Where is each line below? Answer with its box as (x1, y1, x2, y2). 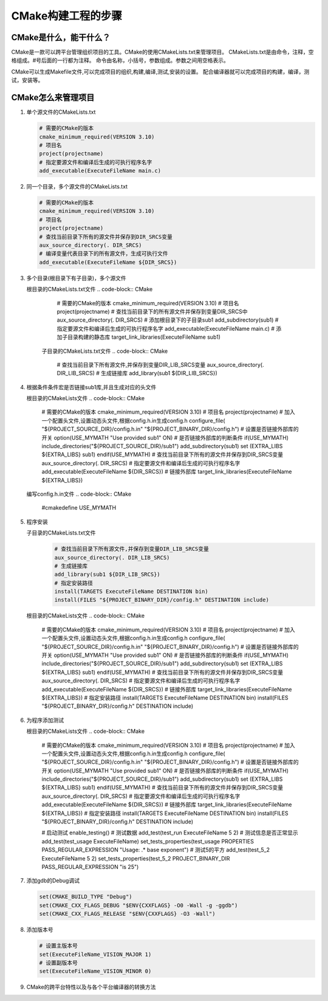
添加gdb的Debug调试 (26, 877, 80, 884)
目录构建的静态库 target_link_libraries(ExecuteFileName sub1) (67, 333, 221, 341)
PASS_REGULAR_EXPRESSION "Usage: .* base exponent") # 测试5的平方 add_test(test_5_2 (41, 846, 270, 854)
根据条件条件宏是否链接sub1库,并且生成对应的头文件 (26, 383, 157, 390)
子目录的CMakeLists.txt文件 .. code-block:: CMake (41, 347, 168, 355)
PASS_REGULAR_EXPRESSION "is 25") (41, 864, 139, 870)
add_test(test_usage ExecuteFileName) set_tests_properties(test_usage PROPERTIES (41, 837, 255, 845)
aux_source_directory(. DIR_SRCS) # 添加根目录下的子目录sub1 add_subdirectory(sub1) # (56, 316, 279, 324)
